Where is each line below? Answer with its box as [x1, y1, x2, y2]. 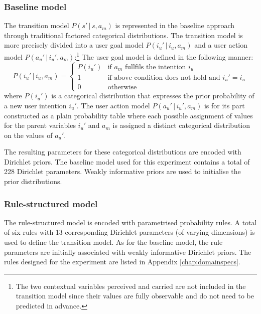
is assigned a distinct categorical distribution [112, 120, 250, 130]
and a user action [194, 40, 248, 50]
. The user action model [76, 100, 150, 110]
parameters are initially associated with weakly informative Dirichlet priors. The [4, 246, 251, 257]
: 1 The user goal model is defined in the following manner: [74, 50, 253, 62]
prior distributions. [4, 176, 62, 187]
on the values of [4, 129, 53, 140]
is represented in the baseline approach [115, 20, 235, 31]
